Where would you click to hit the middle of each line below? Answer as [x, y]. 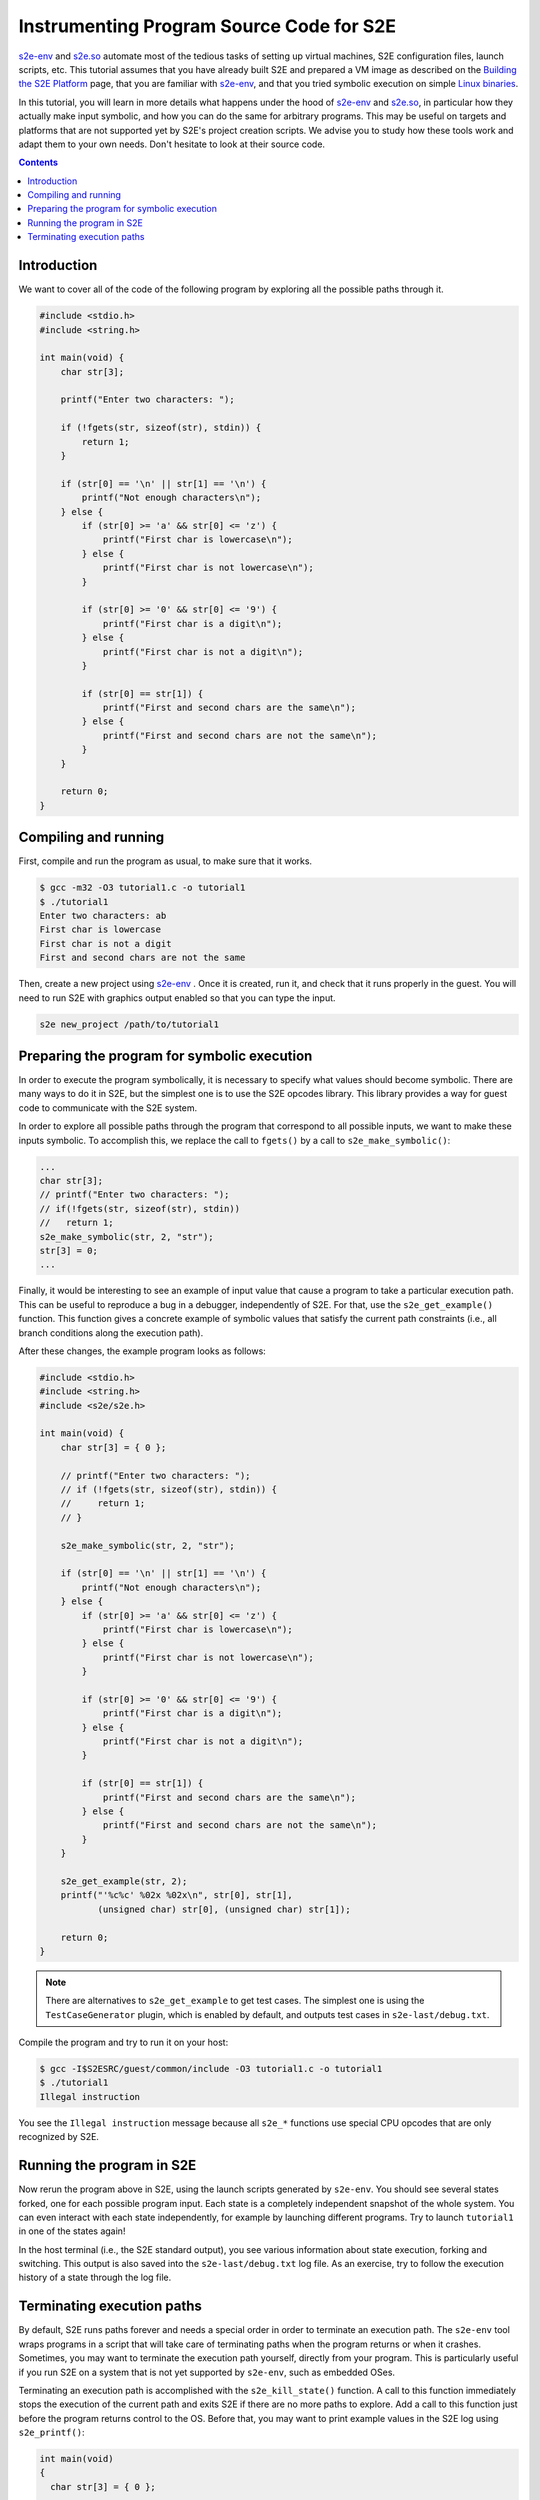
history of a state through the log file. [95, 2277]
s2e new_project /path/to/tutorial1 [129, 1024]
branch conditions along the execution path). [111, 1332]
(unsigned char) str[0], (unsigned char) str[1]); [224, 1909]
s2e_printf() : [51, 2432]
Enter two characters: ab [103, 916]
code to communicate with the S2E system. [108, 1107]
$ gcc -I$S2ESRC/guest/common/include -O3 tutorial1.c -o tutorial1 [211, 2069]
